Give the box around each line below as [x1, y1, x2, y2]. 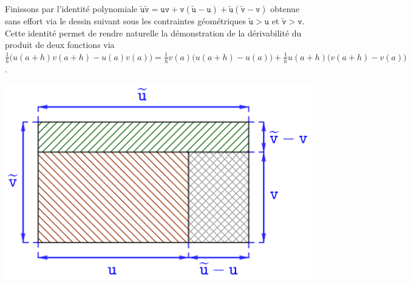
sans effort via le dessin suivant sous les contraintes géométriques [5, 15, 246, 27]
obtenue [270, 2, 300, 15]
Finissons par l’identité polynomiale [5, 2, 138, 15]
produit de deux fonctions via [5, 38, 115, 51]
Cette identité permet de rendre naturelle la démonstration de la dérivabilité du [5, 26, 302, 39]
